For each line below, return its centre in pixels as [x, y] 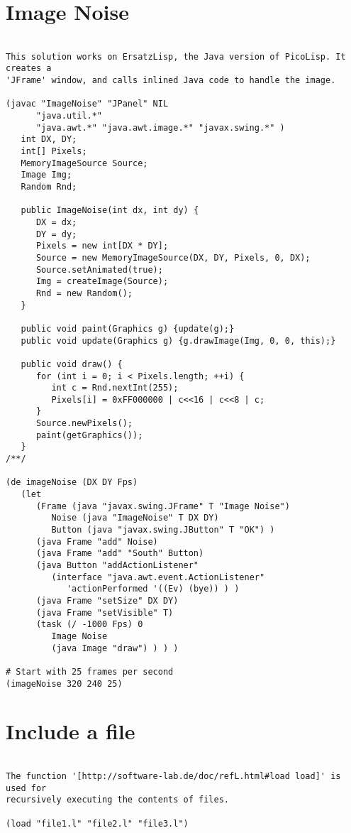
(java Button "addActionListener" [117, 565]
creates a [29, 69]
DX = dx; [56, 222]
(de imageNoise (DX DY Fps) [72, 483]
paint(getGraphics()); [89, 435]
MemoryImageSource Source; [84, 163]
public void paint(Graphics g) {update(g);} [128, 328]
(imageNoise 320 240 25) [64, 684]
